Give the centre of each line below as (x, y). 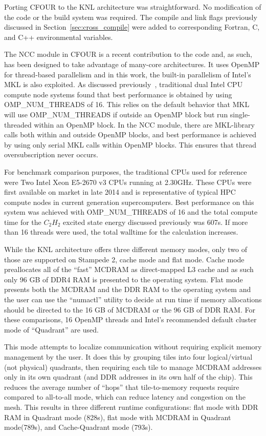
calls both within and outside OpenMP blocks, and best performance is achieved (130, 134)
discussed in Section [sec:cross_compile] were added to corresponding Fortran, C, (132, 27)
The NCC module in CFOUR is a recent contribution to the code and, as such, (128, 54)
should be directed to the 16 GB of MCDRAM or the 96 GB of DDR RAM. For (130, 309)
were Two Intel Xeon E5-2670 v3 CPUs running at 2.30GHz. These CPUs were (128, 182)
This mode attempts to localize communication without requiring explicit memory (133, 347)
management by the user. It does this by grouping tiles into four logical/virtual (128, 357)
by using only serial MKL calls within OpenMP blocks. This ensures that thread (130, 144)
